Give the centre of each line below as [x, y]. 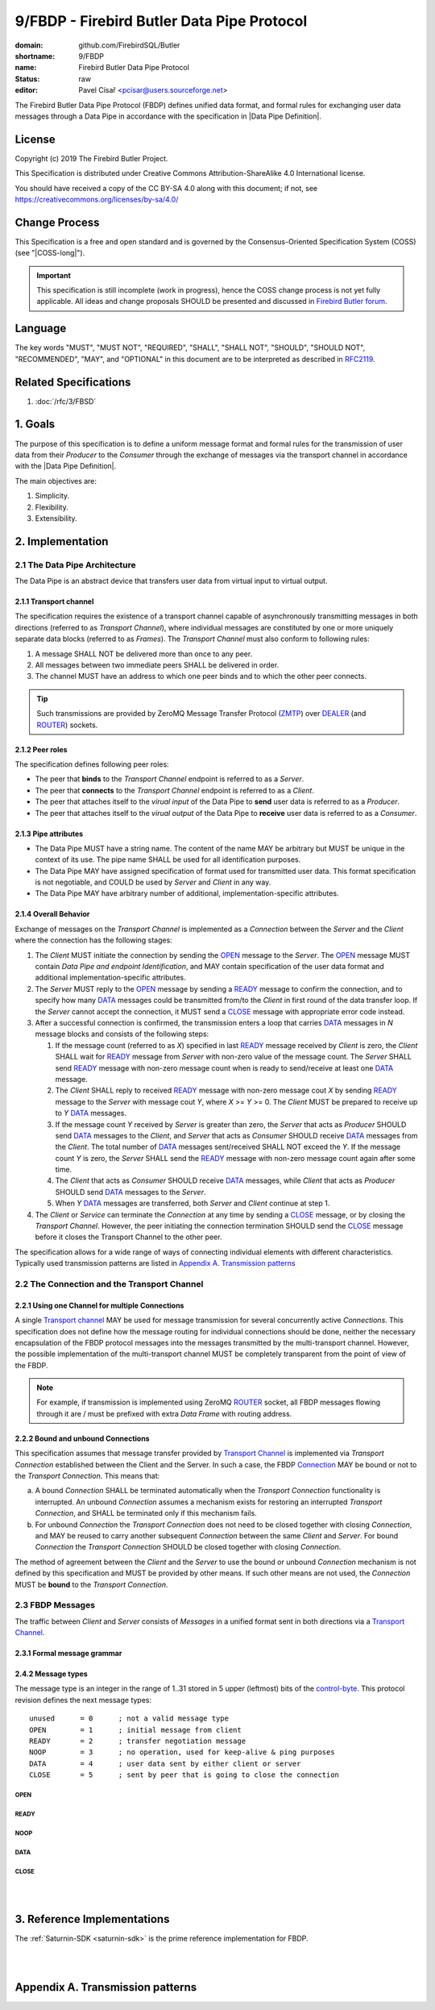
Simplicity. [52, 496]
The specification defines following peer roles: [92, 764]
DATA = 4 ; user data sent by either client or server [165, 1763]
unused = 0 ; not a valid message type [129, 1719]
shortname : [35, 56]
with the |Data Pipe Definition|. [66, 466]
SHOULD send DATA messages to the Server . [130, 1192]
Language [41, 329]
